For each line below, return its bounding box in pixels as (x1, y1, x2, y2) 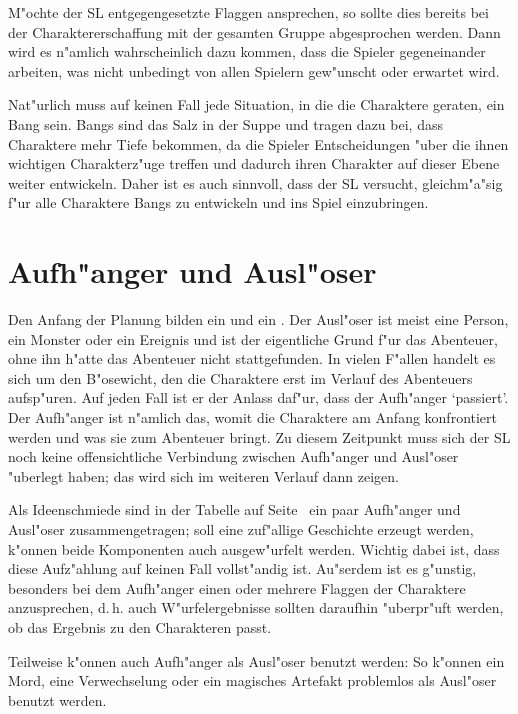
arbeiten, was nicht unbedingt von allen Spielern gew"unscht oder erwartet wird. (8, 60, 500, 81)
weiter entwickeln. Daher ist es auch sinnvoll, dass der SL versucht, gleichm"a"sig (8, 172, 503, 193)
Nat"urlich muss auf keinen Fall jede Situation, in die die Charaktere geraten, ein (8, 94, 505, 115)
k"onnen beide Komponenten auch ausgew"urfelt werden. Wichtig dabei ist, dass (8, 538, 500, 559)
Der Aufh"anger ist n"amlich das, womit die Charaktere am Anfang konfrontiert (8, 407, 498, 428)
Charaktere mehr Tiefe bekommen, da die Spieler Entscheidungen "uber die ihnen (8, 133, 509, 154)
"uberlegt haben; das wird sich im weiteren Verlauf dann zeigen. (8, 465, 399, 486)
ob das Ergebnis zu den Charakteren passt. (8, 616, 272, 637)
